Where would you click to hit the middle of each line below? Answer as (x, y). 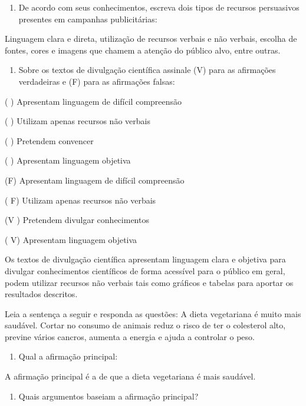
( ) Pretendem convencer (49, 140)
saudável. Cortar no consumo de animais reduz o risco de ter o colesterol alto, (145, 325)
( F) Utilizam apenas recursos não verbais (80, 200)
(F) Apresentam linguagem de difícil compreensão (95, 180)
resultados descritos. (41, 294)
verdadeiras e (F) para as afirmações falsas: (97, 81)
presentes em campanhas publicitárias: (88, 19)
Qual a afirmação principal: (68, 356)
